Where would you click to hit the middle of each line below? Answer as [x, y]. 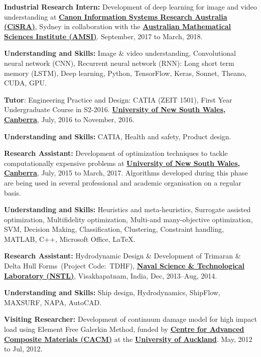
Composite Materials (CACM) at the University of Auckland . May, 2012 [128, 339]
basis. [13, 192]
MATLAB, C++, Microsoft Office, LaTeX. [70, 239]
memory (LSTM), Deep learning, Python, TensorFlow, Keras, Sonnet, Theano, [125, 73]
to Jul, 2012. [23, 349]
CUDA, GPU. [25, 83]
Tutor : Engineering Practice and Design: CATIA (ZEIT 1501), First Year [118, 99]
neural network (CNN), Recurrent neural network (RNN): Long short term [119, 63]
